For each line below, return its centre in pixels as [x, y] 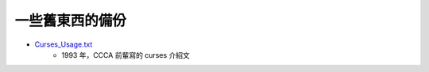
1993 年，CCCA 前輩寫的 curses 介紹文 [126, 55]
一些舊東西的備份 [71, 21]
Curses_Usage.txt [64, 44]
